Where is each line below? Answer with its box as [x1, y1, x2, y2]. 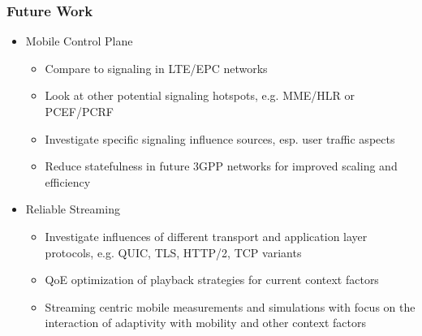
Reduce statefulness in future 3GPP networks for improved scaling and [45, 157, 398, 174]
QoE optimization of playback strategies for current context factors [45, 271, 379, 288]
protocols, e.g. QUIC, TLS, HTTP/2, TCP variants [45, 243, 302, 261]
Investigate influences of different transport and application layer [45, 227, 368, 244]
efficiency [45, 173, 91, 190]
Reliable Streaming [25, 200, 120, 218]
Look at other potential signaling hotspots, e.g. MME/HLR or [45, 87, 355, 104]
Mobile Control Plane [25, 32, 133, 50]
